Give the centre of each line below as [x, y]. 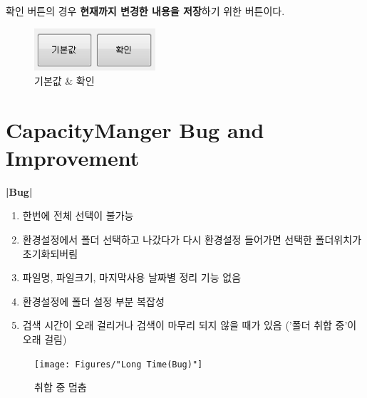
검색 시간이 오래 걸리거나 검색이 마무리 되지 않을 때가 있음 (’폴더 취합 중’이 [190, 325]
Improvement [73, 157]
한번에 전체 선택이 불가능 [78, 215]
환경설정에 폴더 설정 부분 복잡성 [93, 301]
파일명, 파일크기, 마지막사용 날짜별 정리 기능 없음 [132, 277]
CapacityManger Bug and [135, 129]
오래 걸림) [45, 339]
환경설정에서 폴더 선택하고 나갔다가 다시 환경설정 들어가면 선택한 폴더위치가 [192, 240]
